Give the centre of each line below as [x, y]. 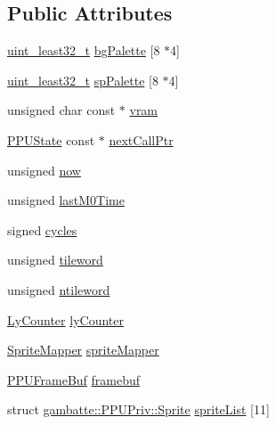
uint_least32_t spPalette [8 [83, 80]
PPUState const [51, 139]
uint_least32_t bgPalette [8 [84, 50]
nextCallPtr [141, 139]
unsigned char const [61, 110]
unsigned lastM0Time [66, 200]
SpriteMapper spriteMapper [83, 350]
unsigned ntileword [59, 289]
